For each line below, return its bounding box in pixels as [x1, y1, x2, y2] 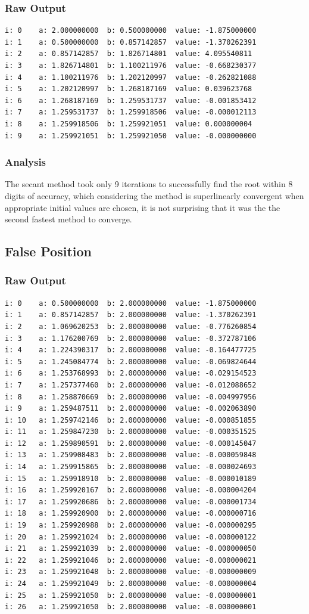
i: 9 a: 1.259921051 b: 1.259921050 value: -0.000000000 [5, 131, 257, 140]
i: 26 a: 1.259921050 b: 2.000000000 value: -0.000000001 [5, 603, 257, 612]
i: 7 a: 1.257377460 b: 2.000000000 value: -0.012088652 [5, 380, 257, 389]
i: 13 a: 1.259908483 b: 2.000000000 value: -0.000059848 [5, 451, 257, 460]
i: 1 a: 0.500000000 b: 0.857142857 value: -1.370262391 [5, 38, 257, 46]
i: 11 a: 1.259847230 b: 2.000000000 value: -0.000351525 [5, 427, 257, 436]
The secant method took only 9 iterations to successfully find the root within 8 [5, 178, 293, 190]
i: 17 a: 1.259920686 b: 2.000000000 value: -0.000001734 [5, 497, 257, 506]
